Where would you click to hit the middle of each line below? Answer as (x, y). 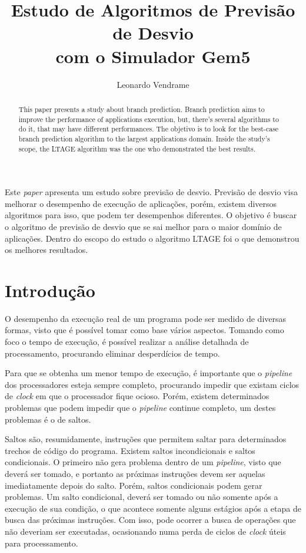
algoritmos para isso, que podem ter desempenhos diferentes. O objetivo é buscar (151, 215)
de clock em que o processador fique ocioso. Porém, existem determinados (137, 396)
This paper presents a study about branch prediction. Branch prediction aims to (142, 109)
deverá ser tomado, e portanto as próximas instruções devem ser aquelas (135, 473)
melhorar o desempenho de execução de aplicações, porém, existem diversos (141, 203)
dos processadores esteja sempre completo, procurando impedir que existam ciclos (152, 384)
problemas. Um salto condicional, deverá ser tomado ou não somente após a (142, 497)
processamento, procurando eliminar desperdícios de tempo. (112, 353)
